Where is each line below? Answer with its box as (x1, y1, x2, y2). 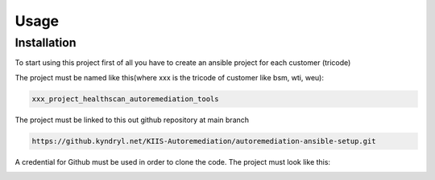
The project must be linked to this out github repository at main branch (14, 115, 250, 125)
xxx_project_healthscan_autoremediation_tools (31, 94, 219, 104)
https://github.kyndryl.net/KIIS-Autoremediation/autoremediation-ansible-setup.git (31, 137, 376, 145)
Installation (14, 35, 77, 50)
